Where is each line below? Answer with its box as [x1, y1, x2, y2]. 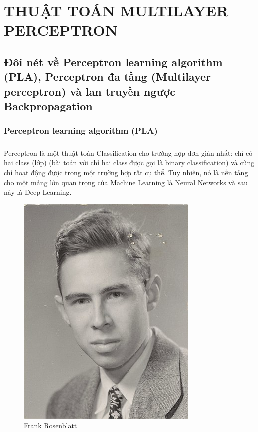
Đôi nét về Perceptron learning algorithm [4, 54, 223, 69]
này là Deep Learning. [4, 187, 72, 197]
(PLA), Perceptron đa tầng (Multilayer [4, 69, 211, 84]
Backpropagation [4, 98, 93, 114]
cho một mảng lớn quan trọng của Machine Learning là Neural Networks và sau [4, 177, 248, 187]
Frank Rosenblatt [24, 420, 77, 431]
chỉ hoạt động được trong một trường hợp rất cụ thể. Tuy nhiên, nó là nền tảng [4, 167, 248, 177]
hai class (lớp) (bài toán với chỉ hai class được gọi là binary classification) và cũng [4, 157, 255, 168]
